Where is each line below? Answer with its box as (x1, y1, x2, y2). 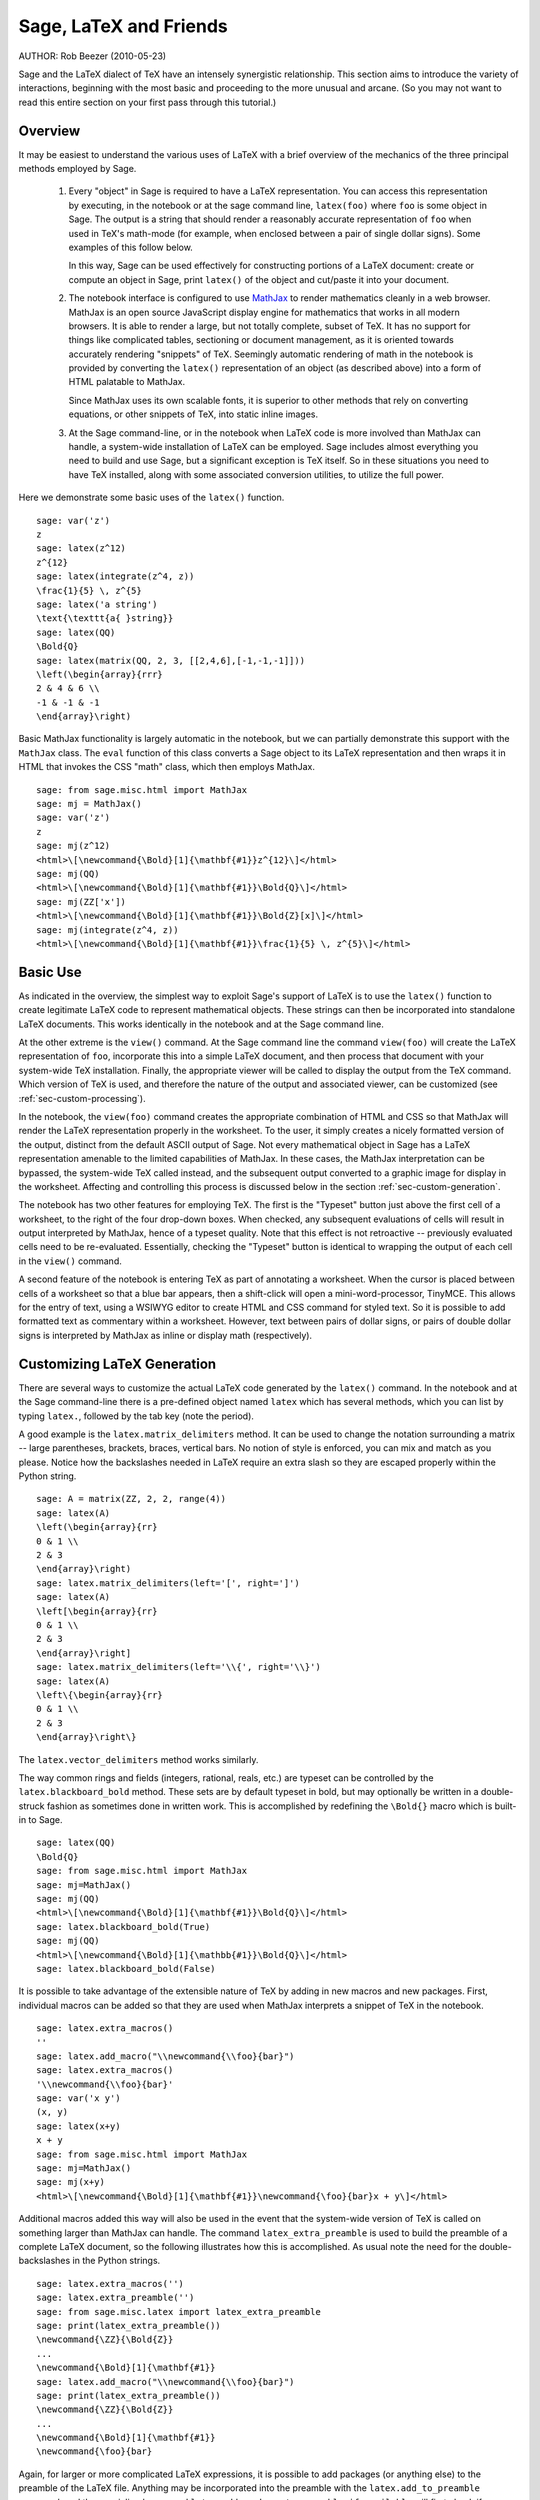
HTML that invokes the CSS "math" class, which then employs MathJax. (18, 761, 315, 773)
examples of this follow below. (68, 241, 194, 253)
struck (18, 1800, 45, 1812)
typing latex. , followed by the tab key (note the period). (18, 1410, 255, 1422)
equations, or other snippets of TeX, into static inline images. (68, 408, 319, 420)
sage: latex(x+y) (36, 2120, 121, 2132)
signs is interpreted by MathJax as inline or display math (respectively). (18, 1329, 313, 1341)
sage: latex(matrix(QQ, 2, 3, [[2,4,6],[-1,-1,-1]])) (36, 655, 305, 666)
